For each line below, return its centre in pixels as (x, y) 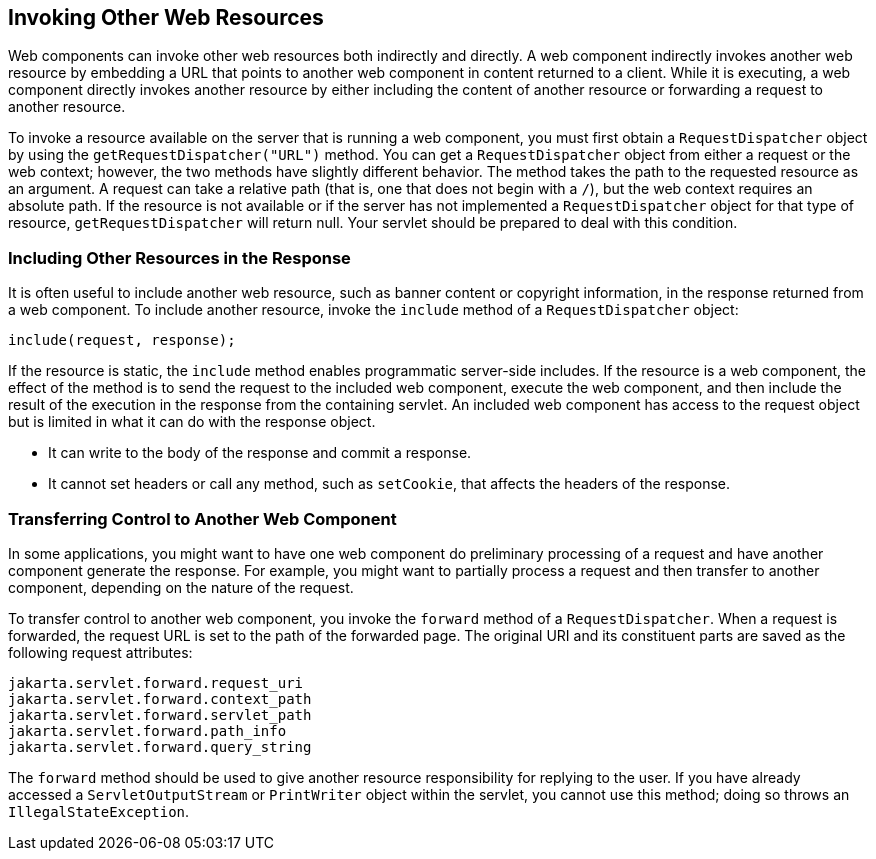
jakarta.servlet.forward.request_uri (156, 682)
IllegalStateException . (99, 811)
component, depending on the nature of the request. (181, 587)
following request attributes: (100, 652)
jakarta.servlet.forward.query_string (160, 746)
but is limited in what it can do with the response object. (192, 422)
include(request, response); (122, 340)
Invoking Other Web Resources (166, 17)
